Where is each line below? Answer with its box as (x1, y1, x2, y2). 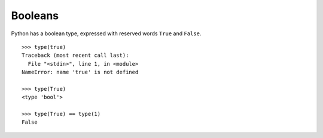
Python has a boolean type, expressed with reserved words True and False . (11, 30, 202, 37)
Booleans (11, 9, 59, 22)
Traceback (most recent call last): (22, 52, 129, 59)
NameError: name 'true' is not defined (22, 69, 139, 76)
